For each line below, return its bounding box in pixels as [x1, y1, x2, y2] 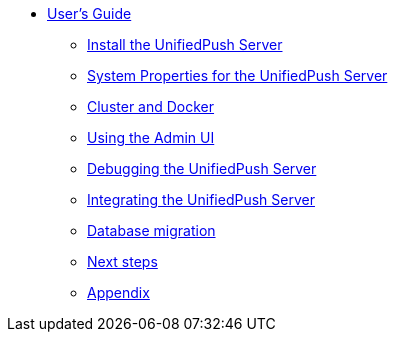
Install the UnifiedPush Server [87, 36, 283, 53]
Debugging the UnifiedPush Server [87, 160, 317, 177]
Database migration [87, 222, 216, 239]
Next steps [87, 253, 158, 270]
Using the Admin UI [87, 129, 215, 146]
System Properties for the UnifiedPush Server [87, 67, 388, 84]
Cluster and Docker [87, 98, 215, 115]
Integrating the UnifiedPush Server [87, 191, 315, 208]
